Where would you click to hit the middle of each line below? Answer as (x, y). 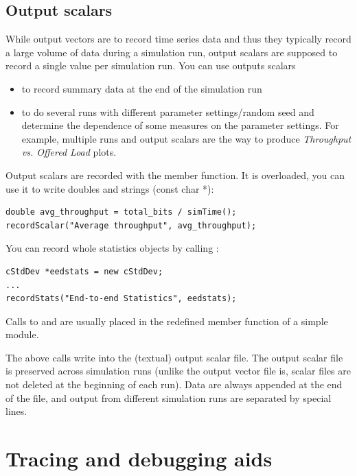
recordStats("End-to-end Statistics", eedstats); (121, 299)
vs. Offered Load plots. (69, 152)
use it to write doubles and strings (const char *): (110, 188)
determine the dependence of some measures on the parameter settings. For (180, 125)
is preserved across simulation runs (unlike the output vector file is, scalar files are (178, 371)
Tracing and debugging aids (139, 459)
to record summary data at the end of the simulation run (142, 88)
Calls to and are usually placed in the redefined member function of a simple (167, 321)
